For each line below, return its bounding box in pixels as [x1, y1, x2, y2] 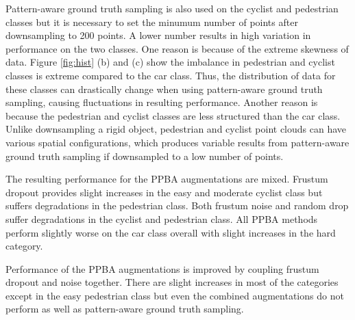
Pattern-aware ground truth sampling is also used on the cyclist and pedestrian [5, 1, 339, 15]
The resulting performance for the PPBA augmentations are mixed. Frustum [5, 172, 328, 186]
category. [5, 239, 43, 253]
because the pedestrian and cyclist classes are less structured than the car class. [5, 108, 341, 122]
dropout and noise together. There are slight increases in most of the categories [5, 275, 339, 289]
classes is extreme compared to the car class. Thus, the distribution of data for [5, 68, 336, 82]
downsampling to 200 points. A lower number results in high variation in [5, 28, 311, 42]
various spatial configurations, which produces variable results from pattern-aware [5, 135, 350, 149]
